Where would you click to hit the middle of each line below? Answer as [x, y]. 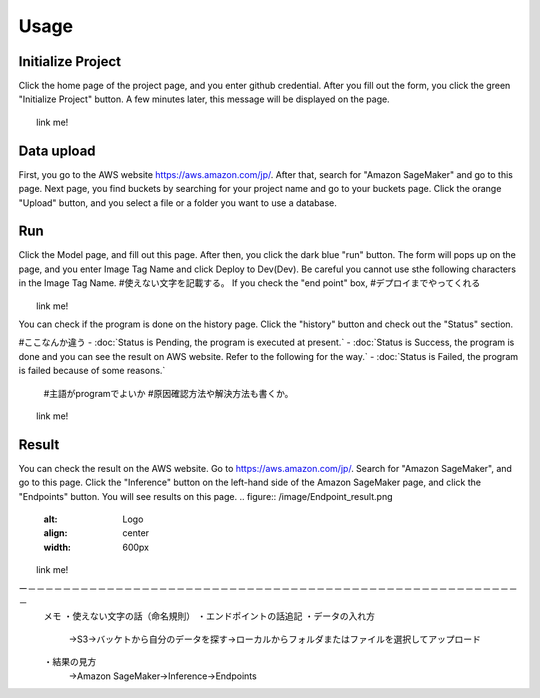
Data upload [57, 150]
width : [57, 547]
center [136, 533]
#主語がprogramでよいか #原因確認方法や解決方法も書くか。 [168, 393]
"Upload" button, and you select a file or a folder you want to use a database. [177, 202]
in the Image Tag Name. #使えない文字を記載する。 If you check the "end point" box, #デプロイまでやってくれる [249, 283]
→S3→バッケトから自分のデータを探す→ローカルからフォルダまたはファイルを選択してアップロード [275, 639]
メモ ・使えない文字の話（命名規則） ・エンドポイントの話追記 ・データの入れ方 [209, 616]
